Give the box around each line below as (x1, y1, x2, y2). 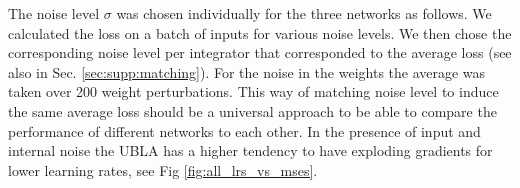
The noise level (8, 3, 100, 23)
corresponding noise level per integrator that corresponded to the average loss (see (8, 42, 512, 63)
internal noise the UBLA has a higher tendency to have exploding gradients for (8, 140, 493, 161)
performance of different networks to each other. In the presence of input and (8, 120, 481, 141)
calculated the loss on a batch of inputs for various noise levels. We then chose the (8, 22, 512, 43)
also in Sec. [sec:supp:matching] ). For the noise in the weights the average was (8, 61, 486, 82)
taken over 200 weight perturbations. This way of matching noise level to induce (8, 81, 499, 102)
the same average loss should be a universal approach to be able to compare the (8, 100, 497, 121)
